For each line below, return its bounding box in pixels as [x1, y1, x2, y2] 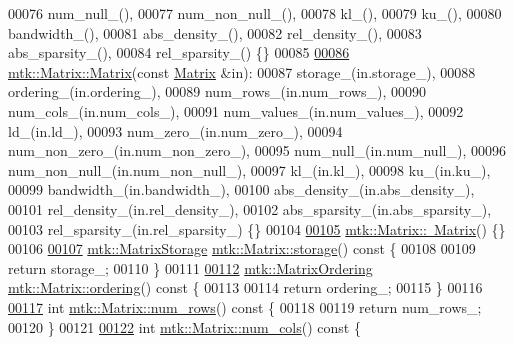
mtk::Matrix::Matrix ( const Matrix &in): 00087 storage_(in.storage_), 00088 [8, 61, 476, 82]
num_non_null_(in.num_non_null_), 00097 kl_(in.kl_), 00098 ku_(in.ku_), [8, 159, 491, 180]
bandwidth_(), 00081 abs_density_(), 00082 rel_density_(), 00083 [8, 22, 422, 43]
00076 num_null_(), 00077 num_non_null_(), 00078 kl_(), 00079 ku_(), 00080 [8, 3, 502, 23]
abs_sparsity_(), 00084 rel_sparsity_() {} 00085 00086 [8, 42, 350, 63]
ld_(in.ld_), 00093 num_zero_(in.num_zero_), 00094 [8, 120, 343, 141]
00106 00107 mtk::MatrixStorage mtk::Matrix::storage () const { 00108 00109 [8, 238, 476, 259]
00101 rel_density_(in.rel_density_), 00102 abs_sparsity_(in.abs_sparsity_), [8, 198, 492, 219]
